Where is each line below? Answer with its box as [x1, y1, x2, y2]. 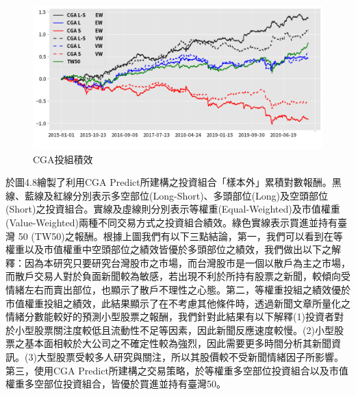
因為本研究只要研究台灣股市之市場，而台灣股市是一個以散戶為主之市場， [24, 255, 351, 270]
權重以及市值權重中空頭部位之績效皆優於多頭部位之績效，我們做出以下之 [5, 242, 331, 256]
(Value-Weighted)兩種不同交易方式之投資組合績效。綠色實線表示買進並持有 [5, 215, 338, 230]
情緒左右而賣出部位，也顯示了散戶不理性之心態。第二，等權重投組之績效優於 [5, 283, 351, 296]
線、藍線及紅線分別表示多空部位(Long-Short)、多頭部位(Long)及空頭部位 [5, 188, 329, 202]
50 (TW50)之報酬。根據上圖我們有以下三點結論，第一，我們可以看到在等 [18, 228, 343, 243]
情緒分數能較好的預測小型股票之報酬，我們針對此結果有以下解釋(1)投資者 [5, 309, 334, 324]
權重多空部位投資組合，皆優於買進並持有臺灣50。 [5, 376, 226, 391]
